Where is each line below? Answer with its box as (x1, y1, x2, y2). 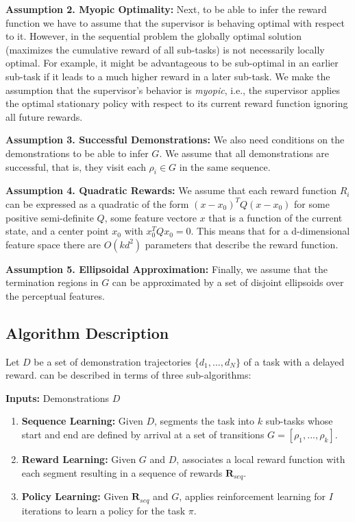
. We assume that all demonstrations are (159, 145, 330, 160)
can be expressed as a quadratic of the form (5, 196, 189, 211)
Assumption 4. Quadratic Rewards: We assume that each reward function (5, 183, 337, 198)
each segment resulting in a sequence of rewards (21, 465, 223, 479)
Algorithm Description (5, 322, 169, 343)
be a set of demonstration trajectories (34, 354, 192, 368)
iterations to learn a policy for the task (21, 503, 186, 517)
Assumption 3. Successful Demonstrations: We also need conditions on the (5, 132, 345, 147)
